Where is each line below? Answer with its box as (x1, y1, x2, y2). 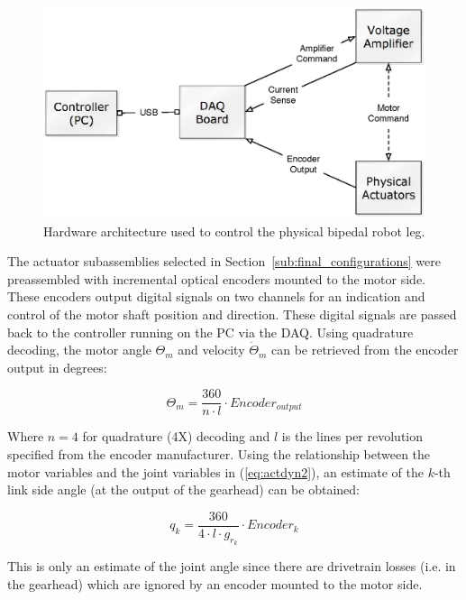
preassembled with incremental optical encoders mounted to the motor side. (7, 269, 425, 288)
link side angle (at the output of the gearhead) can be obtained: (7, 480, 360, 499)
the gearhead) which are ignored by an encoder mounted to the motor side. (7, 574, 423, 593)
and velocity (178, 340, 245, 359)
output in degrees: (7, 357, 107, 376)
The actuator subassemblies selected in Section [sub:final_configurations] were (7, 252, 441, 271)
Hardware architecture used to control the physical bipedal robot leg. (43, 221, 425, 240)
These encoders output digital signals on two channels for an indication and (7, 287, 425, 306)
